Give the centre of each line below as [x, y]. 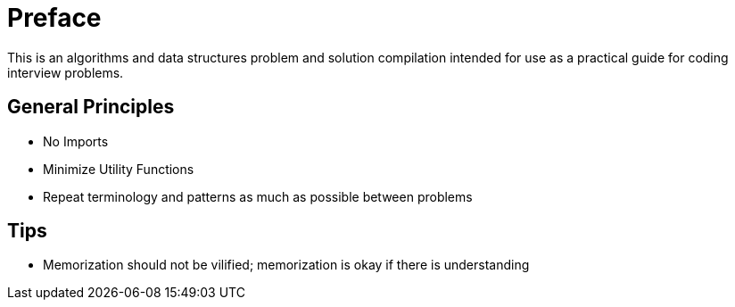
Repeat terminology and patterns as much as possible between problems [258, 196]
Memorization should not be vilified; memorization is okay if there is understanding [286, 265]
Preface [54, 18]
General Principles [91, 107]
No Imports [76, 141]
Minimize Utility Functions [119, 169]
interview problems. [66, 72]
